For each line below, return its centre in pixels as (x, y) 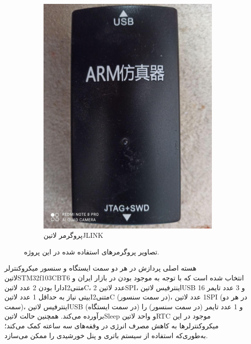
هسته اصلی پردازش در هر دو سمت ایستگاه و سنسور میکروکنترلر (101, 268)
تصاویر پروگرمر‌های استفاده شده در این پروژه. (92, 251)
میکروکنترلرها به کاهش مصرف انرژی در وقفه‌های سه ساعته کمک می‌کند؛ (112, 325)
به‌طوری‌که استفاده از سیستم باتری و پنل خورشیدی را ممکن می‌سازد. (106, 335)
